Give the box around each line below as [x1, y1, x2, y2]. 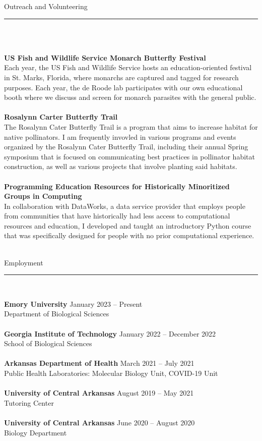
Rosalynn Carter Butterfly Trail [4, 112, 118, 122]
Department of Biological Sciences [4, 308, 109, 319]
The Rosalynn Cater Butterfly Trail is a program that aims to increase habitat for [4, 121, 258, 132]
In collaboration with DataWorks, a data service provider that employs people [4, 200, 245, 211]
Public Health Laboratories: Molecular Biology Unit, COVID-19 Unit [4, 368, 218, 378]
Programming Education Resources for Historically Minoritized [4, 181, 230, 191]
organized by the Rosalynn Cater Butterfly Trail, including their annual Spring [4, 141, 248, 152]
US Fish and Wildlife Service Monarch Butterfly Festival [4, 52, 206, 63]
